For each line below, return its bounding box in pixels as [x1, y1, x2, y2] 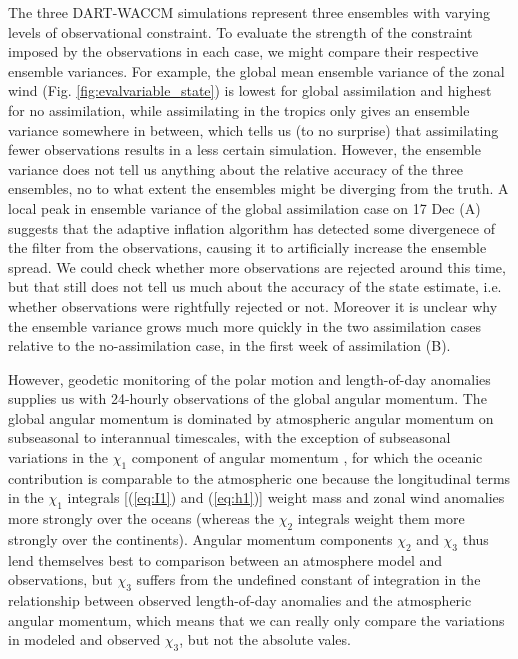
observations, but [8, 569, 113, 590]
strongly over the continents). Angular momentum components [8, 529, 393, 550]
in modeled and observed [8, 629, 161, 650]
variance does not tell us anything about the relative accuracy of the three [8, 158, 463, 179]
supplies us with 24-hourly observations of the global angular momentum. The [8, 388, 487, 409]
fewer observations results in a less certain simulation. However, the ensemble [8, 139, 481, 160]
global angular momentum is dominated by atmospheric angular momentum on [8, 407, 494, 428]
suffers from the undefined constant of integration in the [136, 569, 481, 590]
